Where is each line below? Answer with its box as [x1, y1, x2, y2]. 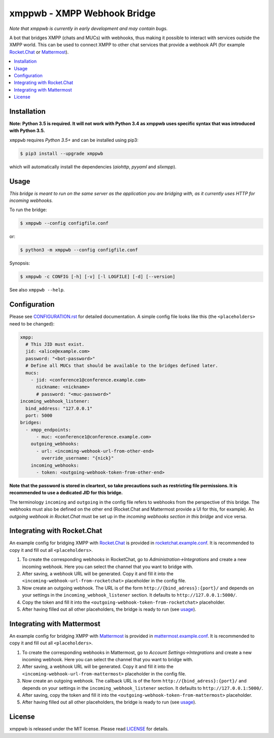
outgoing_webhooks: [30, 441, 80, 447]
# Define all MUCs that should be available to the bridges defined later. [25, 363, 218, 369]
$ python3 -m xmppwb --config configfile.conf [20, 247, 138, 253]
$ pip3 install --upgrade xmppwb [20, 151, 104, 156]
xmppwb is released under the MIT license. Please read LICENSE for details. [9, 726, 169, 732]
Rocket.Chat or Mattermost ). [9, 49, 69, 55]
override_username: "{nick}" [41, 455, 114, 461]
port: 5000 [25, 412, 53, 418]
